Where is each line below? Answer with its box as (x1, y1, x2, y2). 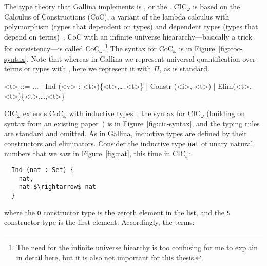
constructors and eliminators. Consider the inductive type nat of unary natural (4, 138, 253, 148)
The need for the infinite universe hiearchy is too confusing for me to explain (16, 241, 258, 252)
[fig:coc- (218, 43, 243, 54)
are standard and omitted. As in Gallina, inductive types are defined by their (4, 128, 247, 139)
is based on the (193, 1, 240, 11)
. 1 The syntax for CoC (103, 42, 173, 54)
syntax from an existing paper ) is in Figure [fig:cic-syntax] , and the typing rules (4, 118, 260, 128)
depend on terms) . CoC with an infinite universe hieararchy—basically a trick (4, 31, 253, 42)
